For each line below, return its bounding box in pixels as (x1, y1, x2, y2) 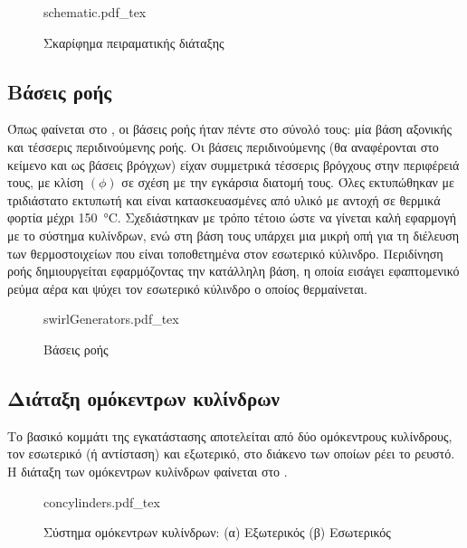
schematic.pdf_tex (43, 3, 147, 21)
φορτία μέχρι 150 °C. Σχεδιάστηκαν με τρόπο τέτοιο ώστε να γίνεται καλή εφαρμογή (7, 208, 456, 227)
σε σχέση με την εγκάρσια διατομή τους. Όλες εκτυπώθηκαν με (121, 173, 454, 192)
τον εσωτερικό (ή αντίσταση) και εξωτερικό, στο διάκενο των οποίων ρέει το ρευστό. (7, 444, 455, 463)
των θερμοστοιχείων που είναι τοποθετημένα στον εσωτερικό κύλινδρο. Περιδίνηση (7, 243, 443, 262)
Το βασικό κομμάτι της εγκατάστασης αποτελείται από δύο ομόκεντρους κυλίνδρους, (7, 426, 453, 445)
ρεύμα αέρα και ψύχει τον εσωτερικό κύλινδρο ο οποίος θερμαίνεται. (7, 279, 367, 298)
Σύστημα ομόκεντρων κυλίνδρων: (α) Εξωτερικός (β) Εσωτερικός (43, 523, 391, 542)
